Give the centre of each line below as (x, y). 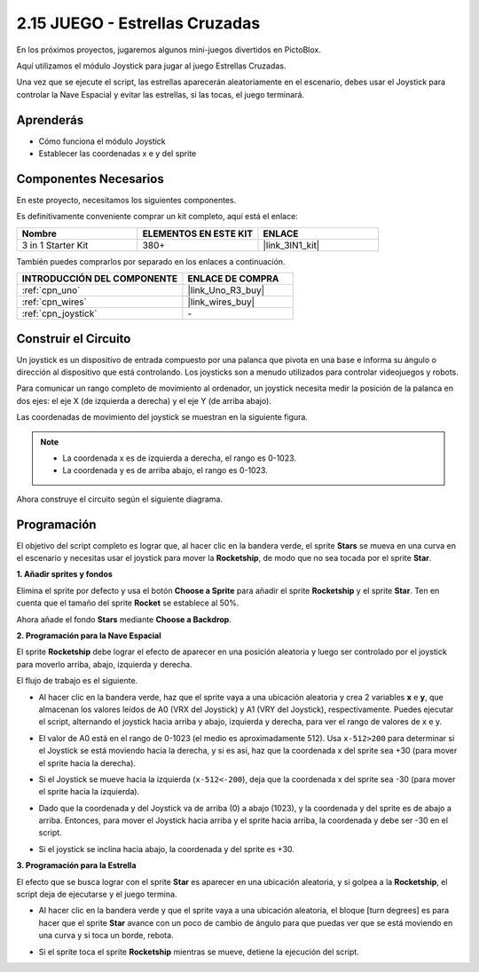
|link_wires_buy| (221, 302)
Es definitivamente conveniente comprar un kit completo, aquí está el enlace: (157, 217)
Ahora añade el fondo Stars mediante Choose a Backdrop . (124, 619)
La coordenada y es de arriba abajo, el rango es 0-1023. (165, 470)
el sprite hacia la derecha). (87, 763)
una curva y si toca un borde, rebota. (106, 936)
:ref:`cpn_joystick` (59, 313)
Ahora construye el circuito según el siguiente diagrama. (120, 499)
